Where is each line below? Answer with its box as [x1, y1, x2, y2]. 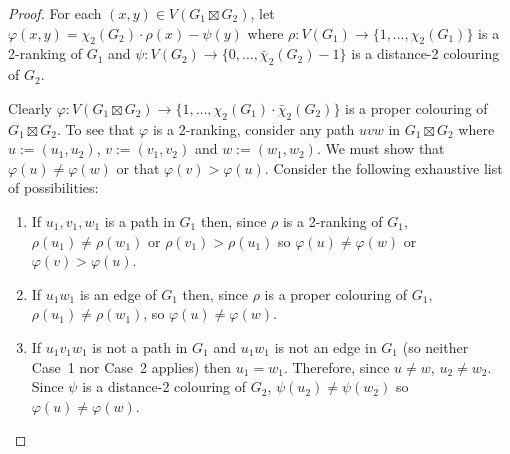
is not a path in [92, 336, 188, 357]
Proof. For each [8, 3, 102, 23]
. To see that [56, 118, 135, 139]
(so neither [402, 336, 469, 357]
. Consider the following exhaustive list [264, 157, 503, 178]
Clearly [8, 97, 52, 118]
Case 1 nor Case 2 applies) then [31, 356, 232, 377]
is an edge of [79, 283, 157, 304]
